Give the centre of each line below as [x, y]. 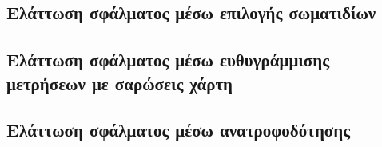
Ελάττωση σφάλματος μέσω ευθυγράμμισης [168, 60]
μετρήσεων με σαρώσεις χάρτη [120, 83]
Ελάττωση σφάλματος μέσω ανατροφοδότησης [179, 130]
